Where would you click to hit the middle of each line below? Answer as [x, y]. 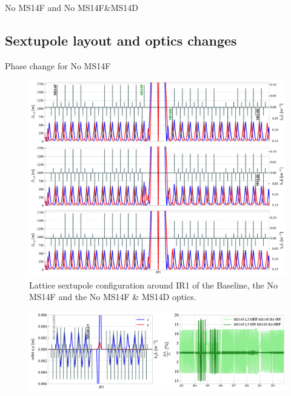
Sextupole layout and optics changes [121, 40]
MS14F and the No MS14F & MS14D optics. [113, 297]
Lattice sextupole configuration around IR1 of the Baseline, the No [153, 285]
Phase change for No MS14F [58, 65]
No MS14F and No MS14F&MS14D [72, 7]
